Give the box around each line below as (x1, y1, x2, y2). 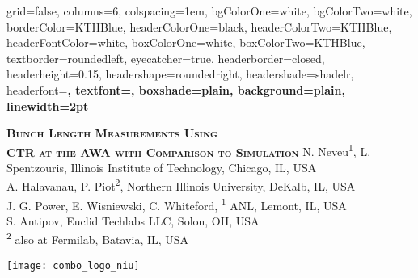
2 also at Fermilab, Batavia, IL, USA (6, 229, 189, 248)
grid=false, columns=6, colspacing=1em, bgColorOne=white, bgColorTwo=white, (6, 2, 412, 19)
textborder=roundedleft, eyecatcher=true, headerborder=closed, (6, 49, 325, 66)
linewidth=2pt (6, 97, 89, 114)
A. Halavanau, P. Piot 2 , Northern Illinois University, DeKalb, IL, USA (6, 175, 356, 195)
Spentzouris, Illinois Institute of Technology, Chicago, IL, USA (6, 159, 317, 175)
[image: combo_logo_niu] (6, 259, 140, 272)
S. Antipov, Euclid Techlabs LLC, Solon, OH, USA (6, 213, 260, 230)
